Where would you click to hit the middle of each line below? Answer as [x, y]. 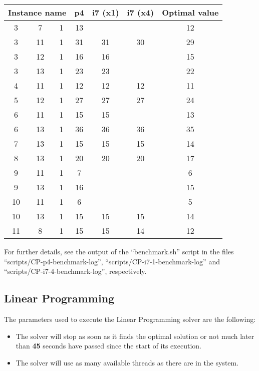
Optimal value [190, 12]
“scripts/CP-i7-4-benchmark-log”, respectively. [75, 271]
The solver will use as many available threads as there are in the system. [127, 362]
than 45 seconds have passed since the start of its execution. [108, 346]
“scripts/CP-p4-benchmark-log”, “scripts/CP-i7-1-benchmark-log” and [112, 261]
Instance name [37, 12]
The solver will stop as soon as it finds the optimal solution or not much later [135, 336]
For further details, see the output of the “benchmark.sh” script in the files [119, 251]
